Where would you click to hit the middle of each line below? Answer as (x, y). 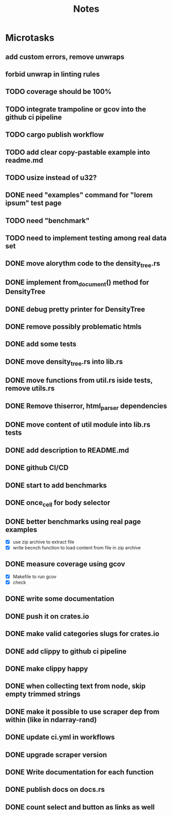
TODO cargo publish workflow (55, 135)
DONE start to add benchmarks (56, 485)
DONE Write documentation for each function (80, 772)
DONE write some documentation (60, 599)
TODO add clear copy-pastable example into (78, 152)
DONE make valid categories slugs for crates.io (82, 634)
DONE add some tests (41, 344)
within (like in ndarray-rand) (51, 720)
